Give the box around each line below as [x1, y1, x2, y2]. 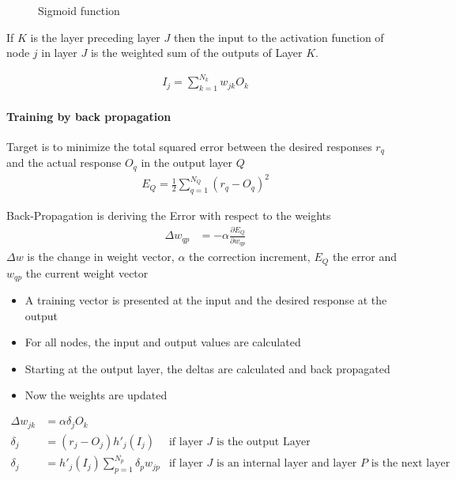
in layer [41, 44, 77, 61]
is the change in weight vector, [27, 248, 175, 265]
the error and [332, 248, 397, 265]
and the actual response [6, 154, 122, 171]
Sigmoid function [38, 2, 120, 18]
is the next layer [371, 458, 450, 470]
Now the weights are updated [24, 387, 168, 403]
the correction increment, [189, 248, 311, 265]
